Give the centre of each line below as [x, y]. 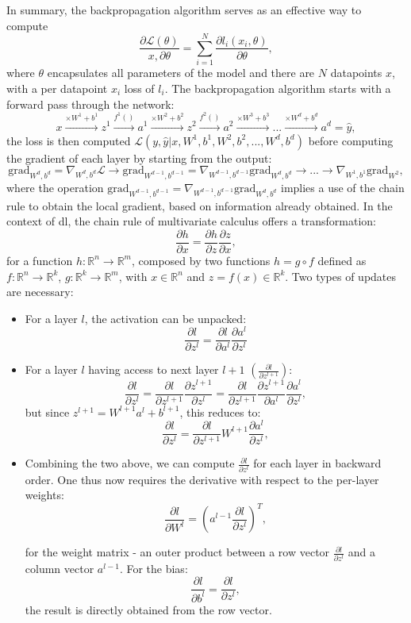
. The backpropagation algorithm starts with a [278, 88]
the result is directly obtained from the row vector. [148, 609]
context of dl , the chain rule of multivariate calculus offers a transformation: [191, 221]
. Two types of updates [341, 276]
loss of [139, 88]
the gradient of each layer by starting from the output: [139, 158]
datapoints [356, 73]
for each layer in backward [317, 463]
